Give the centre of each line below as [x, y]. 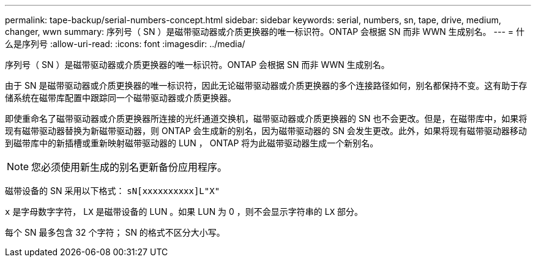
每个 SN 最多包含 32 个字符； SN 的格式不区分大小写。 [115, 232]
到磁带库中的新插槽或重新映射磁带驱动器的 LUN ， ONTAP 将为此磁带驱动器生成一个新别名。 [192, 143]
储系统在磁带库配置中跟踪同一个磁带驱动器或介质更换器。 [121, 98]
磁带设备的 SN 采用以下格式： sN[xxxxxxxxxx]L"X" [113, 191]
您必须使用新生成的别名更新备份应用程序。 [129, 167]
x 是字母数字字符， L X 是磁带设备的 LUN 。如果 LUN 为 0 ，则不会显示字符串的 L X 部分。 [184, 211]
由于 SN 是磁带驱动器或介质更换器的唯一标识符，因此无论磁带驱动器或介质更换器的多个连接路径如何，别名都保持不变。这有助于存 [266, 85]
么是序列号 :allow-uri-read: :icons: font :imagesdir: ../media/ [125, 44]
